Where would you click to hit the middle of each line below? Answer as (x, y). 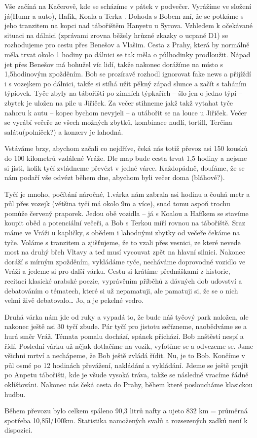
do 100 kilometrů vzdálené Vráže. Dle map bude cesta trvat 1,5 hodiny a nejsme (126, 158)
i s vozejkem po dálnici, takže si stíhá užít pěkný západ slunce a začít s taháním (126, 83)
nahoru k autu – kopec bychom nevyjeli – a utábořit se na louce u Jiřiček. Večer (126, 112)
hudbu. (15, 394)
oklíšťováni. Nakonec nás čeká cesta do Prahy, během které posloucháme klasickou (129, 384)
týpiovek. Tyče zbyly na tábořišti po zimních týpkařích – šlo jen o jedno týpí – (123, 93)
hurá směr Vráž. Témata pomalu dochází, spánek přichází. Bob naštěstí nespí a (124, 336)
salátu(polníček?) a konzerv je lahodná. (64, 131)
